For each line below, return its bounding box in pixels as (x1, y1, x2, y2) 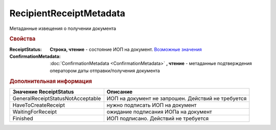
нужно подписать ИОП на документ (106, 102, 197, 109)
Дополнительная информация (9, 78, 92, 85)
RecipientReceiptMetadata (9, 8, 125, 19)
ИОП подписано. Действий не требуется (106, 115, 209, 122)
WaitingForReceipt (12, 108, 57, 115)
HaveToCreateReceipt (12, 102, 65, 109)
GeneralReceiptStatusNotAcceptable (12, 94, 101, 102)
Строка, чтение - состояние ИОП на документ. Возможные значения (50, 46, 202, 52)
